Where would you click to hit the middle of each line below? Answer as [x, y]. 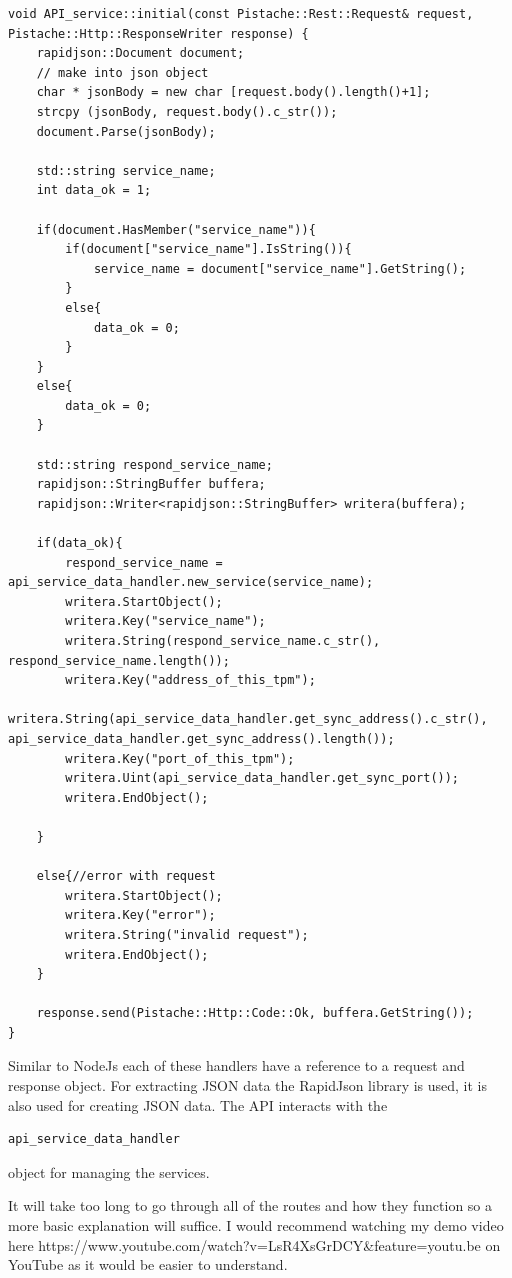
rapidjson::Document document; [140, 53]
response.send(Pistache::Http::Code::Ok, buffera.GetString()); [255, 1013]
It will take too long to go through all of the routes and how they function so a [250, 1205]
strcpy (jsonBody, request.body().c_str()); [187, 111]
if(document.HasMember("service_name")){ [176, 229]
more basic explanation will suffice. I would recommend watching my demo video [256, 1225]
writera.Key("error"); [140, 915]
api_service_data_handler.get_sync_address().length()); [201, 738]
